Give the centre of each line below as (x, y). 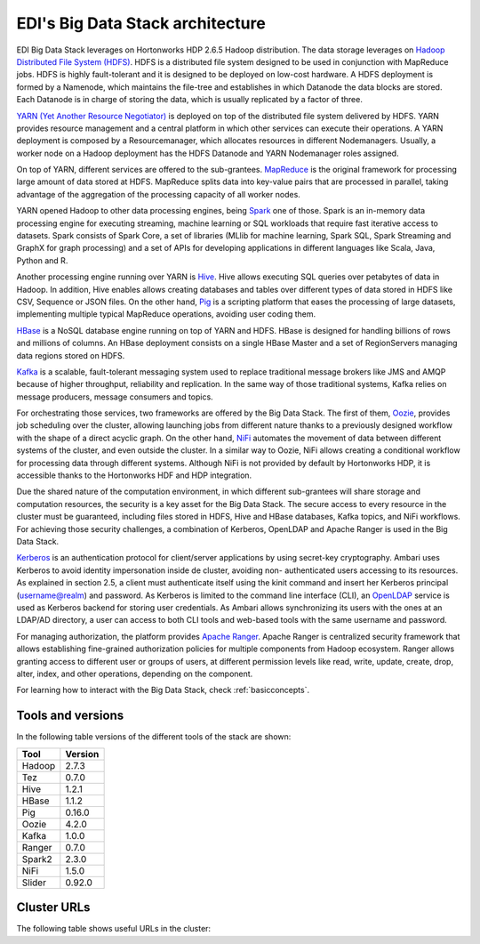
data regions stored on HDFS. (71, 355)
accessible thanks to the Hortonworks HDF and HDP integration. (134, 475)
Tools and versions (70, 716)
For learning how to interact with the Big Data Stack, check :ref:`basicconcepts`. (163, 690)
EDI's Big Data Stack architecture (141, 23)
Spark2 (37, 859)
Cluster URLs (53, 908)
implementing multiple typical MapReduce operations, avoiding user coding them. (166, 314)
